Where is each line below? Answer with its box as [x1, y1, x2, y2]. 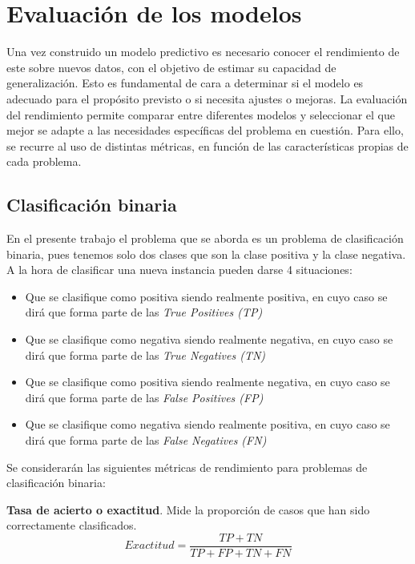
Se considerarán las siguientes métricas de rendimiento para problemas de [6, 458, 368, 475]
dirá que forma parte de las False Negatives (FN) [25, 432, 267, 449]
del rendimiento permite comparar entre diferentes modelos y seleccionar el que [6, 106, 396, 123]
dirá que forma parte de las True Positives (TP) [25, 304, 263, 320]
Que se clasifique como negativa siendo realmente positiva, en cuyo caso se [25, 416, 390, 433]
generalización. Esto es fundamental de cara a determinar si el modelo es [6, 75, 364, 91]
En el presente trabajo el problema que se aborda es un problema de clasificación [6, 230, 404, 247]
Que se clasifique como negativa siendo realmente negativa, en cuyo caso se [25, 331, 393, 348]
